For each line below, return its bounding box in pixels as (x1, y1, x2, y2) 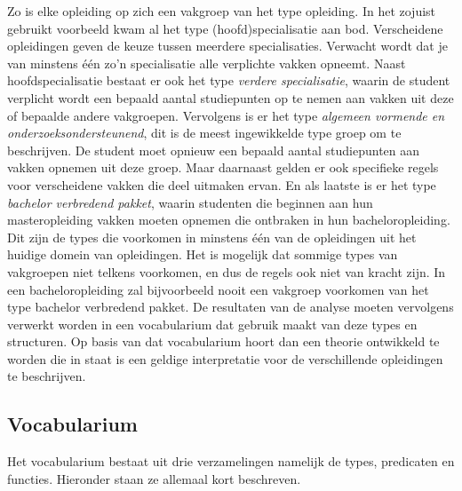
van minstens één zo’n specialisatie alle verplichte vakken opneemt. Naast (7, 53, 406, 72)
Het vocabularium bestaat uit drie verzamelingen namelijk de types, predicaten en (7, 452, 455, 471)
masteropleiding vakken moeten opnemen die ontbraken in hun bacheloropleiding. (7, 210, 450, 229)
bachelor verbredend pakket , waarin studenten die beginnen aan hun (7, 193, 373, 211)
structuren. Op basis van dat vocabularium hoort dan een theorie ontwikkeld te (7, 332, 440, 351)
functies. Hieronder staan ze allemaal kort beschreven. (7, 469, 301, 487)
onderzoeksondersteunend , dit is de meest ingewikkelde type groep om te (7, 123, 402, 142)
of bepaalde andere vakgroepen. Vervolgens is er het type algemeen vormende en (7, 106, 445, 124)
